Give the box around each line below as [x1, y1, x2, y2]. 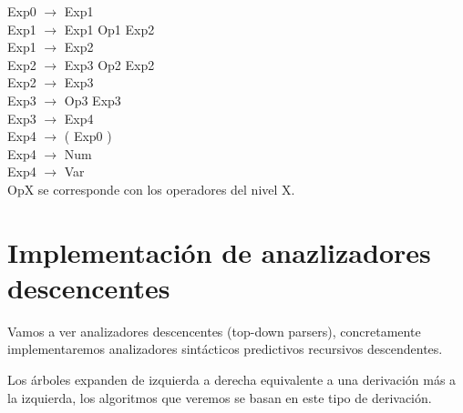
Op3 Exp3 [64, 90, 121, 109]
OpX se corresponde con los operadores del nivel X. [7, 179, 295, 198]
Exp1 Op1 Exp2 [64, 19, 155, 38]
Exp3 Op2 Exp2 [64, 55, 155, 74]
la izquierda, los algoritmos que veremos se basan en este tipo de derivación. [7, 388, 432, 407]
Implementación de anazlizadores [7, 233, 431, 270]
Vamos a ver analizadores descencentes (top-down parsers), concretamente [7, 321, 421, 340]
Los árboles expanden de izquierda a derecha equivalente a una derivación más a [7, 370, 457, 389]
